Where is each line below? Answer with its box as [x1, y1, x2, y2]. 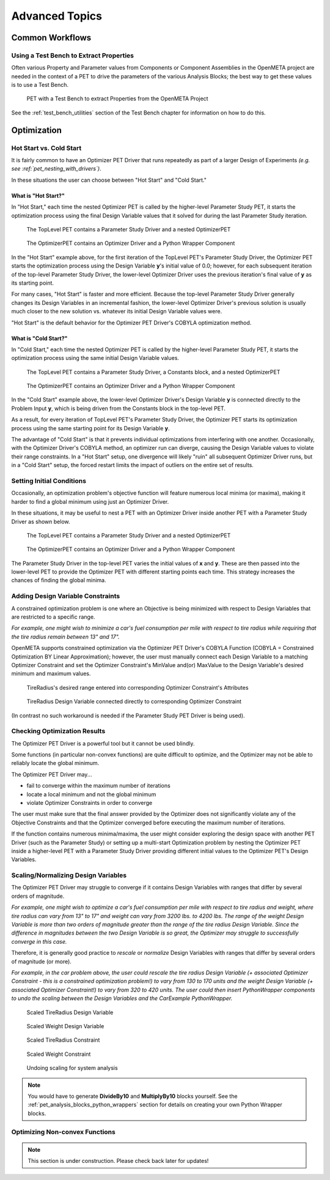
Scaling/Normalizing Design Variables [11, 871, 127, 879]
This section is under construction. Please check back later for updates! [28, 1157, 209, 1165]
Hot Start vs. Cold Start [11, 144, 82, 152]
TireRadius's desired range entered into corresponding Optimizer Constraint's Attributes [26, 684, 249, 691]
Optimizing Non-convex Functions [11, 1128, 116, 1137]
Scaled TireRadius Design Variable [26, 1009, 114, 1016]
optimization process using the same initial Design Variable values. [11, 354, 180, 362]
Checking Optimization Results [11, 727, 106, 736]
